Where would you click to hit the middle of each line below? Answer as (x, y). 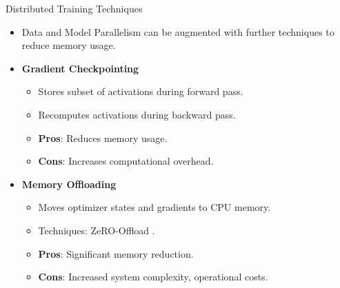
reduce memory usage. (69, 45)
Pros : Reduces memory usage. (103, 137)
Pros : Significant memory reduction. (116, 253)
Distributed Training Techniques (74, 8)
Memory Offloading (69, 184)
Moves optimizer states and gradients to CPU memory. (154, 207)
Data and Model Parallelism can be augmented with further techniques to (178, 31)
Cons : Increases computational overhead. (126, 161)
